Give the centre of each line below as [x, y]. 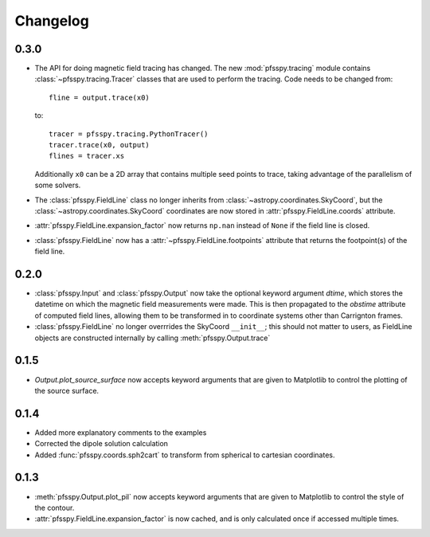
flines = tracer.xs [87, 156]
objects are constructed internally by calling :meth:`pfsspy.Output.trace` [152, 338]
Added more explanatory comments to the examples [121, 432]
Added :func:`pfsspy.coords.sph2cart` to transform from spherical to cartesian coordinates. [185, 455]
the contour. [55, 508]
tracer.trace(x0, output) [100, 145]
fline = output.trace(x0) [100, 97]
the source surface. [67, 390]
